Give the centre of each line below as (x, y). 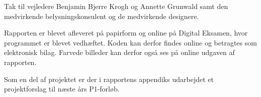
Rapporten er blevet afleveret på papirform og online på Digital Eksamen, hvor (126, 33)
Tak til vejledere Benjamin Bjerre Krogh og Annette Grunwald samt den (116, 6)
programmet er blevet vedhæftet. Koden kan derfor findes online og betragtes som (130, 42)
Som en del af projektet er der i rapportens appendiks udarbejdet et (109, 79)
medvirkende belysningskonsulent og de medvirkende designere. (102, 16)
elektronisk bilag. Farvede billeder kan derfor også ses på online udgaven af (119, 52)
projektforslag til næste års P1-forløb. (62, 89)
